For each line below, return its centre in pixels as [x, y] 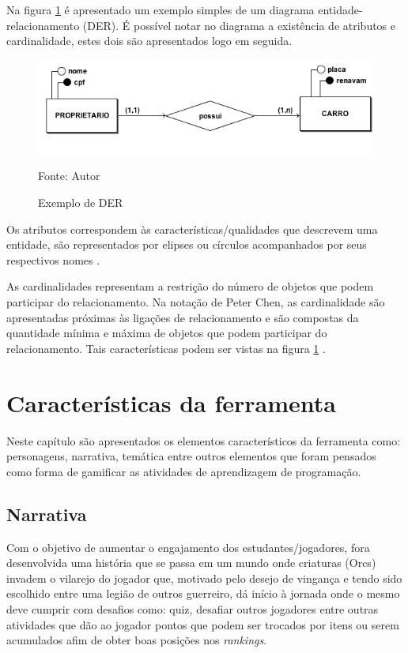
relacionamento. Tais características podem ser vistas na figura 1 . [166, 348]
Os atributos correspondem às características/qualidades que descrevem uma [192, 229]
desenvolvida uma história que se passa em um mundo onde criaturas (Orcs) [191, 563]
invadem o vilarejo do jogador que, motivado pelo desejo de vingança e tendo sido [204, 578]
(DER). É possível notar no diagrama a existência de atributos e [239, 25]
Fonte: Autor [69, 176]
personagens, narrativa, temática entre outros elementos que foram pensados [191, 456]
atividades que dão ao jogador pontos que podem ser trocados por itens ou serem [203, 624]
